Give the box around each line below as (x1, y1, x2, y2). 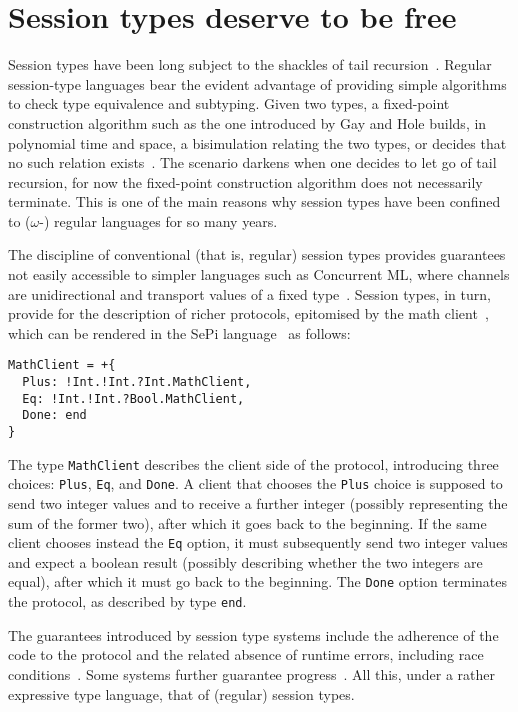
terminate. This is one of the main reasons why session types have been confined (8, 191, 501, 212)
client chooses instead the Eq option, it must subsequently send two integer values (8, 532, 508, 553)
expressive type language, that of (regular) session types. (8, 683, 355, 704)
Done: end (22, 408, 87, 423)
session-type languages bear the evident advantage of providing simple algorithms (8, 73, 507, 94)
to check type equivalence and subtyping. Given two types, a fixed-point (8, 93, 450, 114)
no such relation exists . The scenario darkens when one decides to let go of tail (8, 152, 497, 173)
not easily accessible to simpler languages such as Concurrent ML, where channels (8, 264, 510, 285)
